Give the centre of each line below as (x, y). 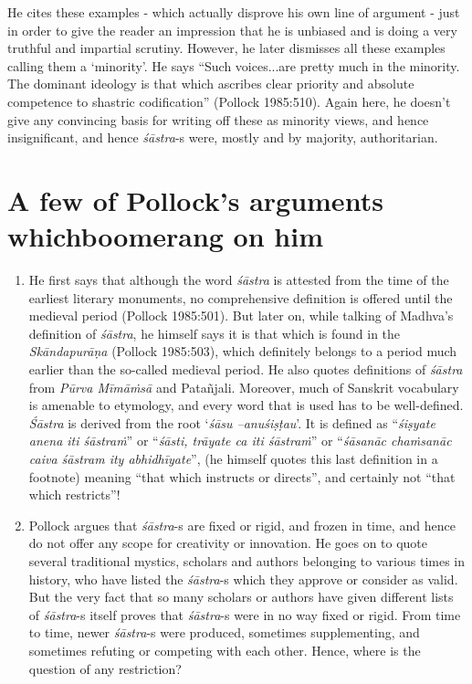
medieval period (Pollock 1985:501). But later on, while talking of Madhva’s (241, 316)
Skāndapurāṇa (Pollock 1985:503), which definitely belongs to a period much (243, 351)
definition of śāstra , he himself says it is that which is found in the (215, 333)
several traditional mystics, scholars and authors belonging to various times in (246, 560)
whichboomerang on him (165, 236)
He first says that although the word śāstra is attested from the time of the (239, 280)
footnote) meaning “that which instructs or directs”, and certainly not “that (242, 476)
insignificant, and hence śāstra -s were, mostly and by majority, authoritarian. (223, 137)
